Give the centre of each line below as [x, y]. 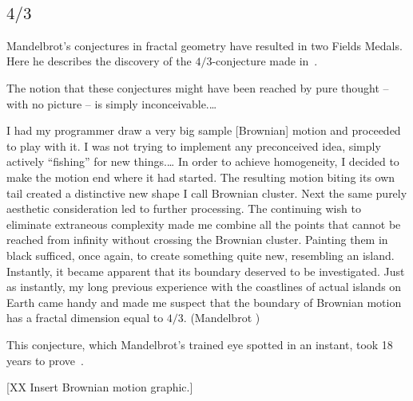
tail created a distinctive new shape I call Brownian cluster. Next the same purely [207, 193]
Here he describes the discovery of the [99, 61]
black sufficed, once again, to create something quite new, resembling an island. [201, 255]
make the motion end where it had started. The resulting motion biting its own [201, 177]
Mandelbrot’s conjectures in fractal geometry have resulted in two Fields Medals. [205, 45]
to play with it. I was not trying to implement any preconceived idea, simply [194, 145]
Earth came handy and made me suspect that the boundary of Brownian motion [204, 302]
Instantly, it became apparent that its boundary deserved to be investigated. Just [206, 271]
